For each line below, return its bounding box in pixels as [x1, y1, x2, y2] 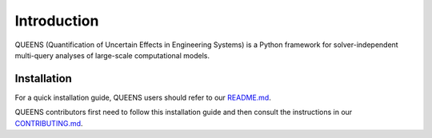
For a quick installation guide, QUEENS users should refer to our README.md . [14, 93, 271, 102]
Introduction [14, 12, 99, 30]
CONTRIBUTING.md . [14, 118, 83, 128]
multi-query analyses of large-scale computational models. [14, 50, 210, 60]
